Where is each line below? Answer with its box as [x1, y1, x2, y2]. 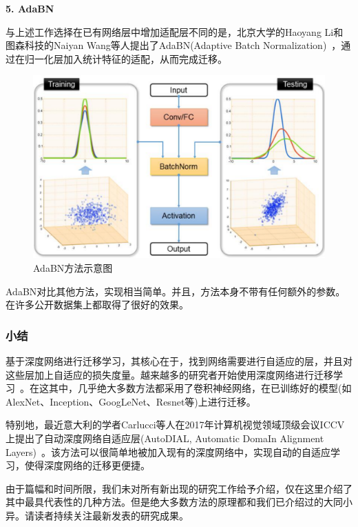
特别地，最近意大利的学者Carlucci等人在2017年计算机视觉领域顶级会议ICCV [6, 417, 345, 432]
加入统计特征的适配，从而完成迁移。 [63, 51, 227, 66]
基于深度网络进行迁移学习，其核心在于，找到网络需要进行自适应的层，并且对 [6, 353, 352, 368]
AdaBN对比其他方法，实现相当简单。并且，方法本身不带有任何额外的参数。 [6, 284, 346, 298]
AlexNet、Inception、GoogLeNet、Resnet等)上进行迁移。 [6, 394, 256, 408]
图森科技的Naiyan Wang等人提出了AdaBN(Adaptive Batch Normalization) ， [6, 38, 341, 52]
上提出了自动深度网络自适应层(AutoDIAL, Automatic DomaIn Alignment [6, 430, 324, 445]
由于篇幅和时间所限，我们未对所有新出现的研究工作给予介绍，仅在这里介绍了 [6, 481, 352, 495]
